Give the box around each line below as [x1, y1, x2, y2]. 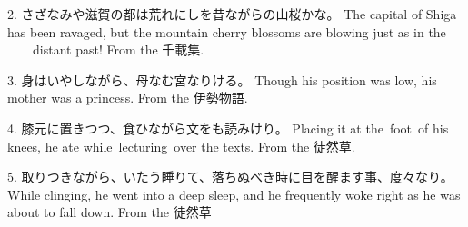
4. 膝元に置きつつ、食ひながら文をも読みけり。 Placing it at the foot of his [7, 118, 449, 137]
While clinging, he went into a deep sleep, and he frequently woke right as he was [7, 184, 461, 203]
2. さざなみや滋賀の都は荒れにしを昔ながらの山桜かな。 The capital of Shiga [7, 5, 457, 23]
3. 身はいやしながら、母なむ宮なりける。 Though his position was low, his [7, 70, 437, 89]
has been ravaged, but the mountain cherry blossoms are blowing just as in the [7, 22, 446, 41]
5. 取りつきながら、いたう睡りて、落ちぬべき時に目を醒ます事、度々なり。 [7, 167, 453, 186]
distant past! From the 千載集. [32, 40, 204, 59]
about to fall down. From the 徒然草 [7, 202, 212, 222]
